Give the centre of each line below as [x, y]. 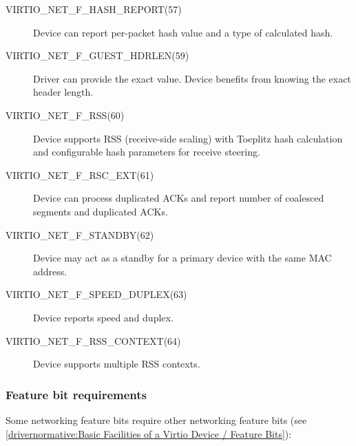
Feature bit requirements [76, 394]
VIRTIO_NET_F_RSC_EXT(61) [80, 174]
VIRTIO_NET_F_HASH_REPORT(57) [94, 9]
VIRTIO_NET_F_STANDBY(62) [80, 234]
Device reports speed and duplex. [103, 317]
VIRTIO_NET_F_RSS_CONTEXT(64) [93, 340]
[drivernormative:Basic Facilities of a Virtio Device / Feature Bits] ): [149, 433]
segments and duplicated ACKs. [101, 211]
